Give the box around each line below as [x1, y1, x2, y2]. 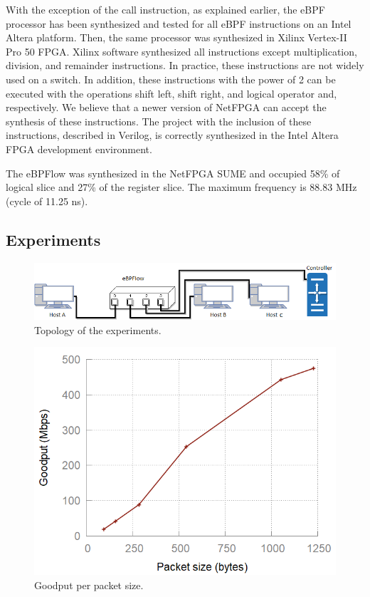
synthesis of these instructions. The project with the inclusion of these [6, 113, 312, 128]
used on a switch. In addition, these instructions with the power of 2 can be [6, 71, 336, 86]
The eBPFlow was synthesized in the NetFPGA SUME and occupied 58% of [6, 165, 340, 180]
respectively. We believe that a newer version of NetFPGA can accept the [6, 100, 327, 115]
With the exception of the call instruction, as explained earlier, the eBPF [6, 2, 325, 16]
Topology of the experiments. [34, 322, 162, 337]
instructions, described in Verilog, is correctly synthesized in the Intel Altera [6, 128, 339, 142]
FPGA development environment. [6, 141, 152, 156]
